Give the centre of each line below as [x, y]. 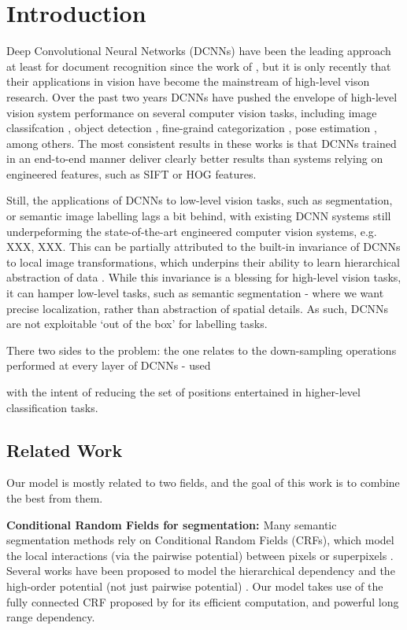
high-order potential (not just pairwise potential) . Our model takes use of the [195, 586]
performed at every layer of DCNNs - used [109, 365]
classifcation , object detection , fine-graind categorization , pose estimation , [192, 128]
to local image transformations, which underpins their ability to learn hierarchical [203, 262]
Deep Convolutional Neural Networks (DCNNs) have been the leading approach [199, 51]
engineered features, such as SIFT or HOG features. [131, 173]
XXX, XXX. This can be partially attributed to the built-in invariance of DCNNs [203, 247]
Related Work [65, 449]
